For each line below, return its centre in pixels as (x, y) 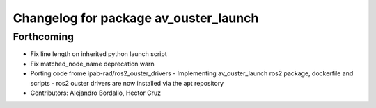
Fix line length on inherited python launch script (99, 54)
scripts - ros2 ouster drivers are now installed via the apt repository (127, 83)
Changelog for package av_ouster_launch (136, 18)
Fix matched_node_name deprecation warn (92, 64)
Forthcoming (44, 37)
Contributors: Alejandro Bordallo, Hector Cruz (96, 93)
